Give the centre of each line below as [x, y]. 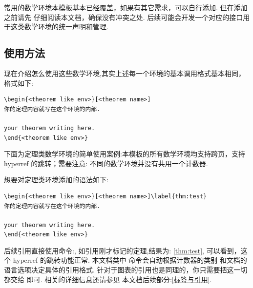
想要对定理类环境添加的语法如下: [56, 180]
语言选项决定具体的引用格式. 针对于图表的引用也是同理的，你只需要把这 [119, 270]
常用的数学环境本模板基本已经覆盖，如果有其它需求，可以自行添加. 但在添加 [126, 7]
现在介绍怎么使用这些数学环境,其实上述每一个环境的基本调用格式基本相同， [125, 73]
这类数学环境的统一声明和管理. [59, 27]
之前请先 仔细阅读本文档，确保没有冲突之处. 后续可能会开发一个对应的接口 [124, 17]
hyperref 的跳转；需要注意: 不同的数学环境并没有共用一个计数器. [106, 163]
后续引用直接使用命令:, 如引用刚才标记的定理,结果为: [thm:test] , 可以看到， [122, 250]
